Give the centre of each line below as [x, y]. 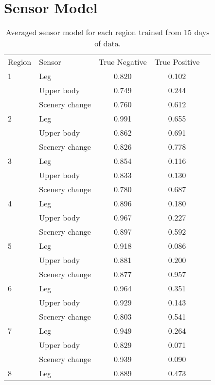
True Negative [123, 62]
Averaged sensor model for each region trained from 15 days [107, 32]
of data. [108, 43]
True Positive [177, 62]
